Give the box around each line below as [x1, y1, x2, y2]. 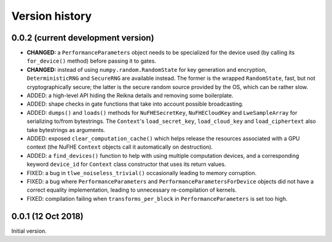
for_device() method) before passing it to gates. [26, 57, 157, 64]
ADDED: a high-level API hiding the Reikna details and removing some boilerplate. [26, 92, 234, 100]
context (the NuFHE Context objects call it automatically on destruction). [26, 143, 213, 150]
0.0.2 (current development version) [11, 33, 154, 43]
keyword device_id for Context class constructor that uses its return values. [26, 160, 226, 168]
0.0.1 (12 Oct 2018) [11, 211, 84, 221]
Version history [11, 9, 92, 23]
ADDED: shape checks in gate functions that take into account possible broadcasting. [26, 100, 244, 107]
